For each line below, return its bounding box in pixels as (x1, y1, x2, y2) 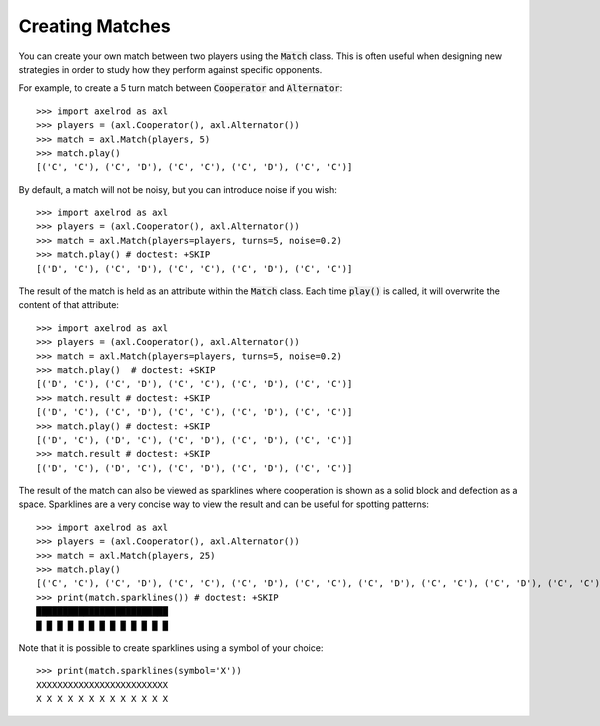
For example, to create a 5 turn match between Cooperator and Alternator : (18, 82, 343, 94)
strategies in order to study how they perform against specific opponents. (18, 63, 323, 75)
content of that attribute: (18, 299, 120, 311)
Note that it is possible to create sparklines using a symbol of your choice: (18, 642, 324, 654)
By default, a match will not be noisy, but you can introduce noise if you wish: (18, 183, 337, 195)
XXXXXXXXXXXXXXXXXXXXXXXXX (36, 679, 169, 690)
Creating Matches (18, 15, 171, 37)
